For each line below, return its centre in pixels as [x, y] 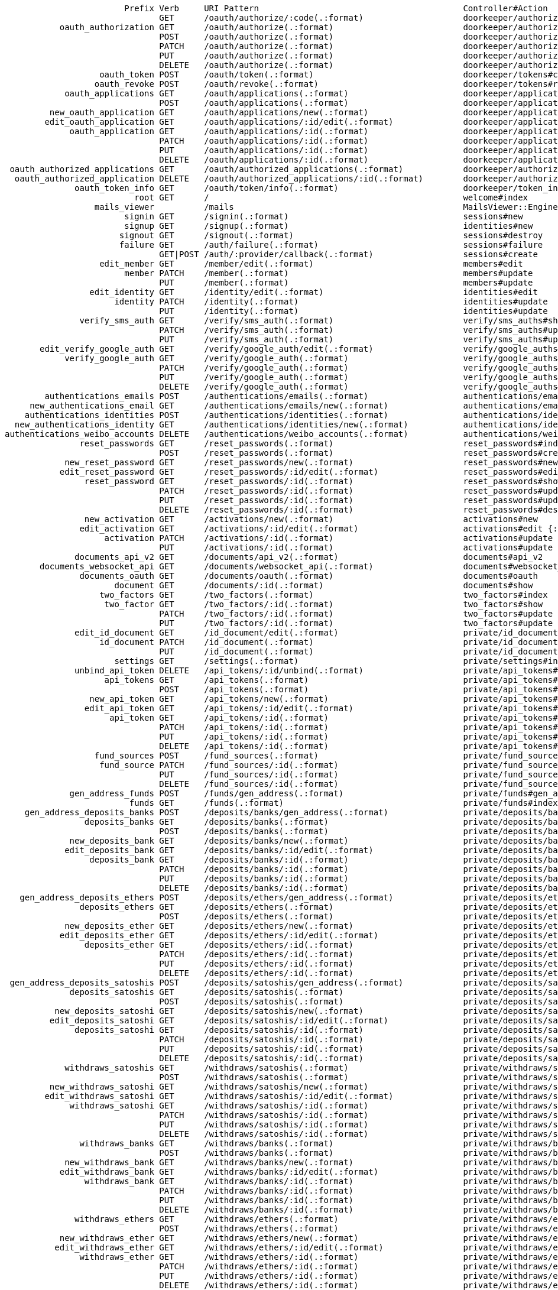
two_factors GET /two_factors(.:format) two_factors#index [324, 595]
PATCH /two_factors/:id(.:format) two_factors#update [356, 614]
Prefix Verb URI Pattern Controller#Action [336, 8]
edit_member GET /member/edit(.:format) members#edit [311, 264]
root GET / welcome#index [331, 197]
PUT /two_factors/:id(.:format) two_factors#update [356, 623]
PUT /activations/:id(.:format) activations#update [356, 547]
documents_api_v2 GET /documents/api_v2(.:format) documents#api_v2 [309, 557]
